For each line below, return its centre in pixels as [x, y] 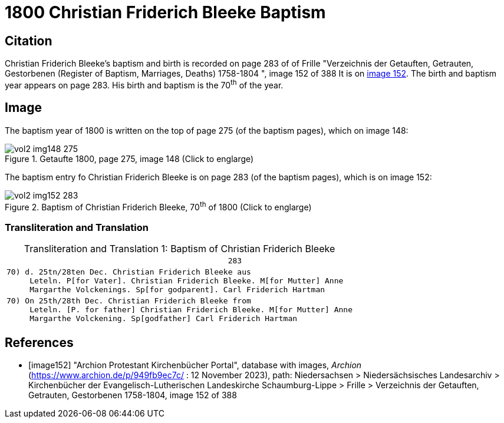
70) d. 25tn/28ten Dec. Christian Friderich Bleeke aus [129, 272]
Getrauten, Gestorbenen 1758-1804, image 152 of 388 [133, 395]
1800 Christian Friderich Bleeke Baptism [165, 12]
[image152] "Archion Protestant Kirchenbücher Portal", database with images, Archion [195, 365]
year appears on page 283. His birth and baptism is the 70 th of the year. [144, 84]
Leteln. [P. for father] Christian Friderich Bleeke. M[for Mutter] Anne [191, 310]
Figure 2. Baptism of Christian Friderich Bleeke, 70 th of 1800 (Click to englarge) [158, 206]
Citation [29, 41]
